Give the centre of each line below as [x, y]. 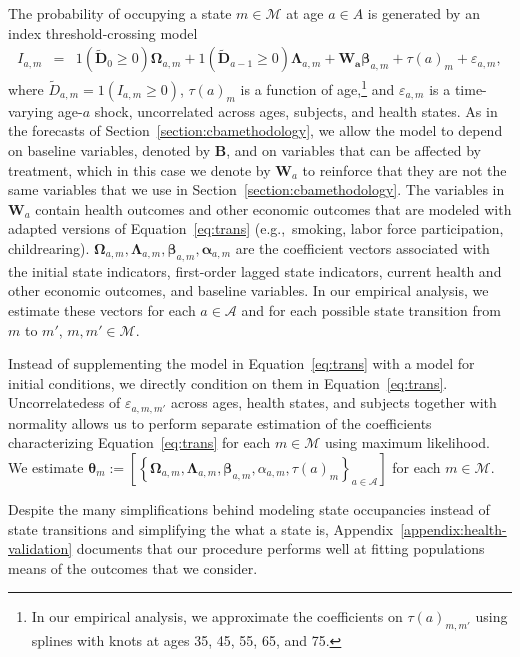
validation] [40, 548]
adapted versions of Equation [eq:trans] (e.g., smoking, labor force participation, [256, 228]
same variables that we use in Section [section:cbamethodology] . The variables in [256, 189]
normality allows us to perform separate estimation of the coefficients [220, 422]
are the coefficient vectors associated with [362, 248]
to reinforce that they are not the [404, 169]
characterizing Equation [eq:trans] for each [139, 442]
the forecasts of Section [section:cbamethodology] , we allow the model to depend [255, 130]
